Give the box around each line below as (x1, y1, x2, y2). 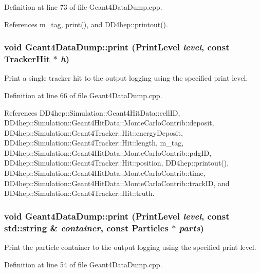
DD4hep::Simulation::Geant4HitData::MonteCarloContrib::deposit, (4, 117, 214, 128)
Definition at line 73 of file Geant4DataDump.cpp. (4, 2, 162, 12)
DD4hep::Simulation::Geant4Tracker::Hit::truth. (4, 188, 155, 198)
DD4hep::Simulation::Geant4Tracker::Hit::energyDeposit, (4, 127, 183, 138)
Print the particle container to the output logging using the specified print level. (4, 242, 256, 252)
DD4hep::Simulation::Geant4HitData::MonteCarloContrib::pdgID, (4, 147, 212, 158)
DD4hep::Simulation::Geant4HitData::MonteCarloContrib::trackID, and (4, 177, 230, 188)
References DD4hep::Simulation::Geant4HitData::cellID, (4, 107, 180, 118)
